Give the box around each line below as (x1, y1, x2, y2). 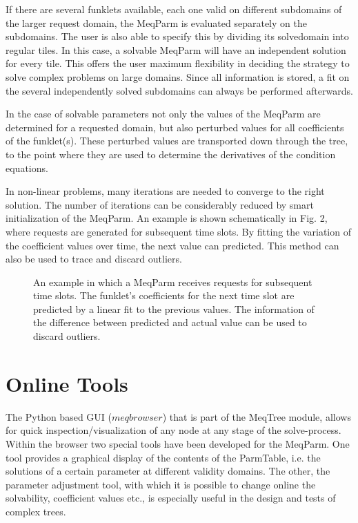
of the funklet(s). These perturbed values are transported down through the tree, (6, 133, 348, 148)
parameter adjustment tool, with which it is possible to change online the (6, 477, 316, 491)
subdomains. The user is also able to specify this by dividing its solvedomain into (6, 29, 349, 44)
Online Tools (6, 369, 128, 397)
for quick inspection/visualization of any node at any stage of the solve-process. (6, 423, 341, 437)
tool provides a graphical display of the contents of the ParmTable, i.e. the (6, 450, 321, 464)
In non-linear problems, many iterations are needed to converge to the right (6, 184, 325, 198)
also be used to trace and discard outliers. (6, 251, 182, 266)
